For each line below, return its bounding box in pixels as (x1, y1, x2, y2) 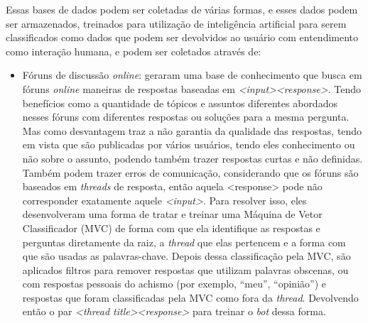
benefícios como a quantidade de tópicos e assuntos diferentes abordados (22, 95, 337, 110)
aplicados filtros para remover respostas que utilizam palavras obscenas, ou (22, 262, 349, 277)
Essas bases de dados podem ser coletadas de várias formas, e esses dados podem (6, 2, 358, 16)
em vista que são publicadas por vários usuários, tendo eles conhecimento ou (22, 137, 355, 152)
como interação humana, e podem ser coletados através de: (6, 43, 261, 58)
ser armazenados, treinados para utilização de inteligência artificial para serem (6, 16, 347, 31)
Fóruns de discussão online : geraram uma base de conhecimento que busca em (22, 67, 362, 82)
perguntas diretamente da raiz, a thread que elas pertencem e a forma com (22, 234, 346, 249)
